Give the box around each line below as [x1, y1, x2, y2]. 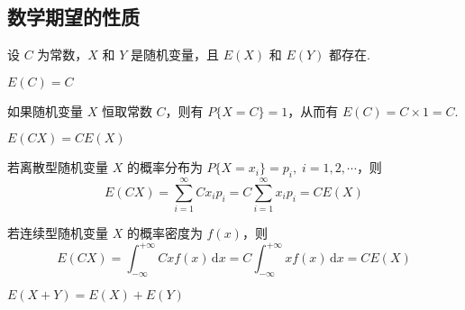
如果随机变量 [7, 101, 83, 120]
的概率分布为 [126, 158, 203, 177]
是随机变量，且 [131, 45, 220, 64]
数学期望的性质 [7, 3, 140, 31]
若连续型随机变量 [7, 223, 108, 242]
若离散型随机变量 [7, 158, 108, 177]
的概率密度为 [126, 223, 203, 242]
